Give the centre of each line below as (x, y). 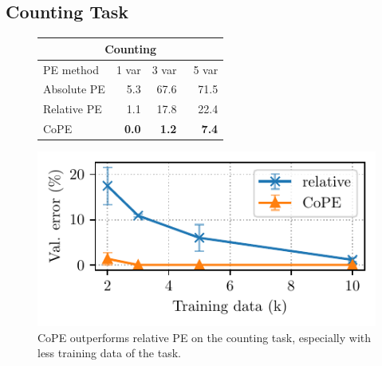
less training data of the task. (109, 353)
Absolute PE (74, 89)
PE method (71, 69)
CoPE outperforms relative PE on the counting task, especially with (205, 337)
